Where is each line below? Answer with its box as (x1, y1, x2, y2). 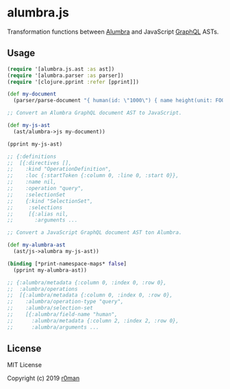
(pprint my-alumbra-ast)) (13, 266, 88, 274)
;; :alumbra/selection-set (7, 305, 94, 311)
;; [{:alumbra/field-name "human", (7, 311, 118, 318)
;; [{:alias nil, (7, 211, 69, 217)
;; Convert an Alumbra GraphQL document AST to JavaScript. (7, 110, 183, 117)
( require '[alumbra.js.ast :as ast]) (7, 65, 115, 73)
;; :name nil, (7, 178, 57, 186)
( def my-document (7, 91, 57, 97)
